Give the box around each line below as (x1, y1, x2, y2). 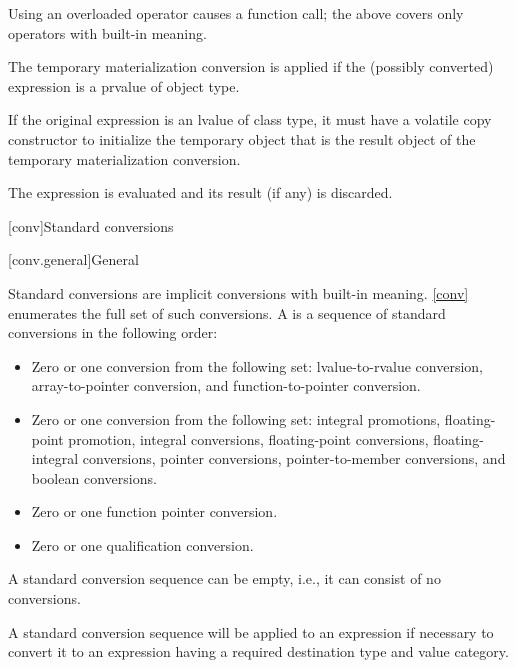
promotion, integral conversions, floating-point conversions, (68, 428, 429, 449)
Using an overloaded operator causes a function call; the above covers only (8, 3, 464, 23)
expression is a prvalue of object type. (8, 75, 240, 96)
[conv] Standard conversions (8, 215, 174, 236)
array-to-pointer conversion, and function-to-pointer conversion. (31, 375, 421, 396)
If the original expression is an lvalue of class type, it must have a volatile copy (8, 109, 492, 130)
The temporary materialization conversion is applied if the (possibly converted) (8, 56, 494, 77)
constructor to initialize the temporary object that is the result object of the (8, 128, 476, 149)
